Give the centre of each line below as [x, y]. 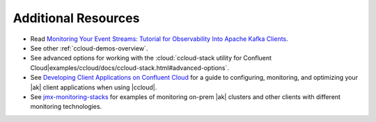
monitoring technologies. [66, 107]
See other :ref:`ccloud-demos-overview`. [89, 48]
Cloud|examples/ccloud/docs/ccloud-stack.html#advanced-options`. [130, 68]
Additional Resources [76, 18]
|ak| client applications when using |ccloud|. [94, 87]
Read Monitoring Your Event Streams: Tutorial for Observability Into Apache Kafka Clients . [159, 39]
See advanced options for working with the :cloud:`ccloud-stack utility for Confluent [151, 58]
